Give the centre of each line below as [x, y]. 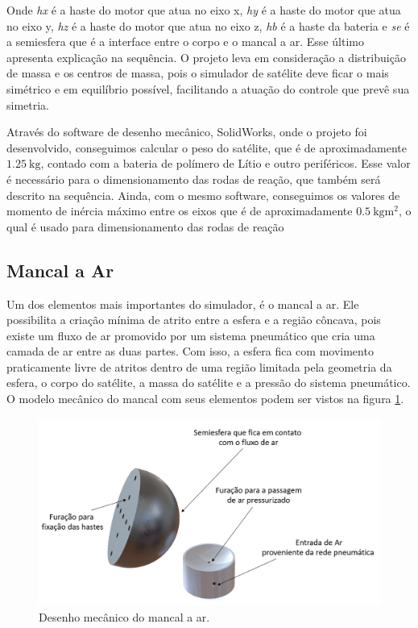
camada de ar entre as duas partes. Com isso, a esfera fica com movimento [190, 351]
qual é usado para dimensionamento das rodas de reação [145, 226]
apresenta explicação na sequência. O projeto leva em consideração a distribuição [206, 57]
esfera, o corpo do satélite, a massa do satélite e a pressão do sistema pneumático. [209, 383]
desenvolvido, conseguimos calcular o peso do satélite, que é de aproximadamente [207, 147]
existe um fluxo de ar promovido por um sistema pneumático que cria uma [191, 335]
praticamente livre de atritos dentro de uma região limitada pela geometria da [199, 366]
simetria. [28, 104]
